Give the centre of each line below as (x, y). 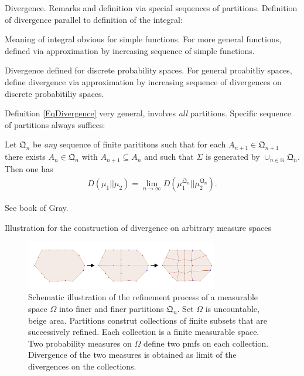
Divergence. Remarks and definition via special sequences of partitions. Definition (151, 8)
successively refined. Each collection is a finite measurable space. (144, 332)
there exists (25, 157)
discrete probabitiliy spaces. (54, 93)
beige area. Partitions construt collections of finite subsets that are (148, 320)
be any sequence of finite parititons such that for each (129, 144)
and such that (169, 157)
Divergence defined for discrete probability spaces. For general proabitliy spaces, (148, 70)
